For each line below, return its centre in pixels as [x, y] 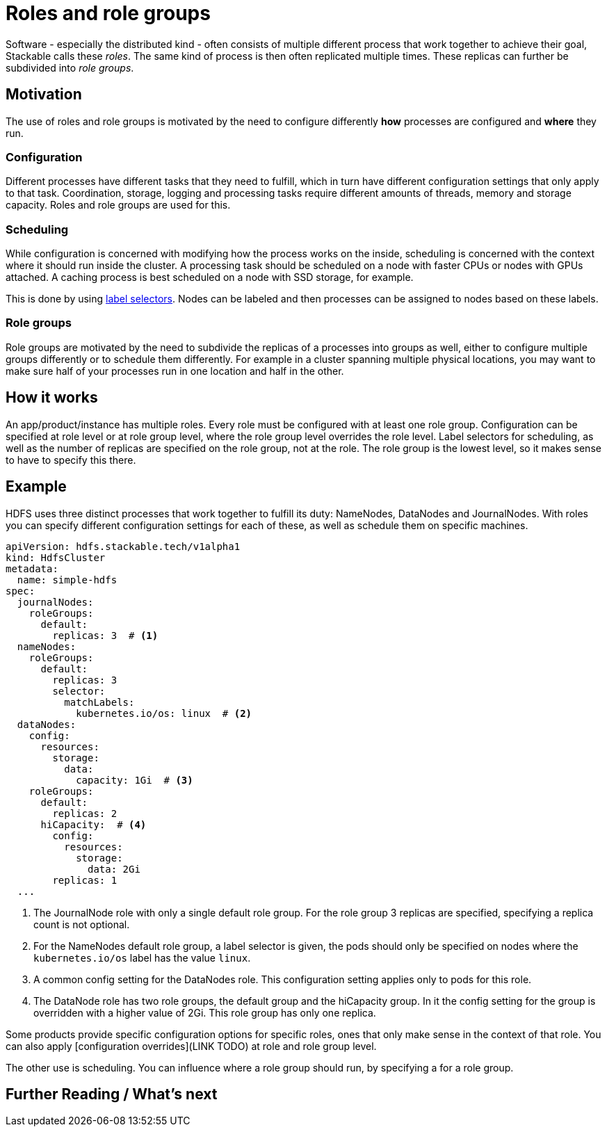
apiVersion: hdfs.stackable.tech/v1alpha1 [123, 546]
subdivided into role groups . [70, 67]
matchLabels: [99, 702]
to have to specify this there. [71, 460]
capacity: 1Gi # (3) [135, 780]
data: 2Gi [114, 869]
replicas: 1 [85, 880]
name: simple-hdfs [67, 580]
